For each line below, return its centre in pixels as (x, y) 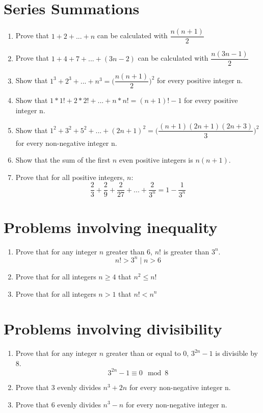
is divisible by (237, 353)
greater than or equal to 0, (147, 353)
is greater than (186, 251)
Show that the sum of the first (63, 160)
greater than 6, (129, 251)
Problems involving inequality (111, 227)
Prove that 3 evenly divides (58, 387)
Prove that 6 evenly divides (58, 404)
